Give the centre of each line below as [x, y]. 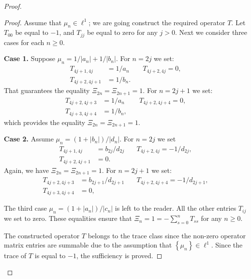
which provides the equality [45, 122]
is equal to [50, 256]
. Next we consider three [211, 32]
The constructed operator [42, 235]
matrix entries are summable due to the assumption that [88, 245]
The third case [25, 208]
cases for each [24, 42]
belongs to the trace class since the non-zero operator [167, 235]
